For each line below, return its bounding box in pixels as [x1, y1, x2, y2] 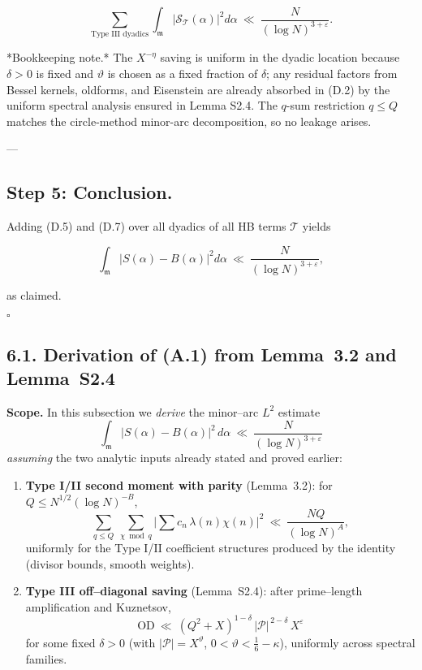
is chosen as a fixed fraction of [107, 64, 258, 81]
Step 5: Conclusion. [6, 179, 173, 205]
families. [25, 650, 67, 667]
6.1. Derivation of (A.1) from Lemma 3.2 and [6, 341, 397, 366]
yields [302, 218, 331, 235]
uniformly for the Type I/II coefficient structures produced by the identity [25, 538, 396, 555]
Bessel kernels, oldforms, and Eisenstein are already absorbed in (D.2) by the [6, 80, 390, 97]
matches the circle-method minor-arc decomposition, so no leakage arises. [6, 112, 372, 129]
